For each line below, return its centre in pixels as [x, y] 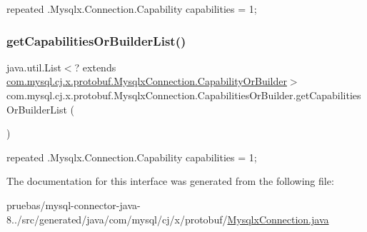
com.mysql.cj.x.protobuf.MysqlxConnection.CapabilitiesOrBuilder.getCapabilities [184, 95]
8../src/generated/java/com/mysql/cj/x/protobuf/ [117, 219]
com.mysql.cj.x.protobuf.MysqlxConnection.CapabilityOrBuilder [147, 81]
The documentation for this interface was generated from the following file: [170, 181]
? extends [95, 67]
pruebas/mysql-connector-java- [74, 205]
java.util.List [34, 67]
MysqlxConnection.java [278, 219]
